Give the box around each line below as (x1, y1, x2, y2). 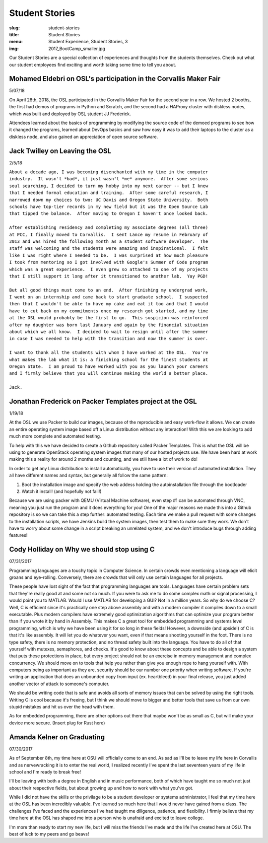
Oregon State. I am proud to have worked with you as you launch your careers (9, 363, 208, 369)
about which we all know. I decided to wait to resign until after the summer (9, 329, 208, 335)
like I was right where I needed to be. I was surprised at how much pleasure (9, 252, 208, 258)
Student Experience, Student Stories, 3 (48, 39, 128, 45)
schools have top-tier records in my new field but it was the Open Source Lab (9, 204, 208, 210)
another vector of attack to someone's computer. (9, 681, 110, 687)
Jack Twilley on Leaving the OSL (9, 146, 112, 155)
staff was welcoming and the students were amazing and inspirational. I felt (9, 246, 208, 251)
